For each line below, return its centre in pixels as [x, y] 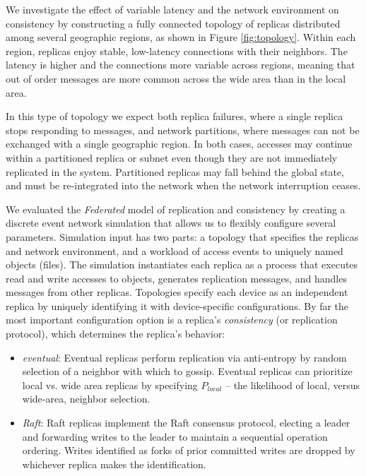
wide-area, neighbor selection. [86, 399]
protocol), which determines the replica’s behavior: [116, 334]
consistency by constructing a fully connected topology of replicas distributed [173, 23]
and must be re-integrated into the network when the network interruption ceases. [183, 185]
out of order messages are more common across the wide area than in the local [176, 78]
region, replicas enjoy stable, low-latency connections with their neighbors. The [177, 50]
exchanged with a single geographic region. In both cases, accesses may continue [179, 144]
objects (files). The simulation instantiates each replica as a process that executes [182, 264]
